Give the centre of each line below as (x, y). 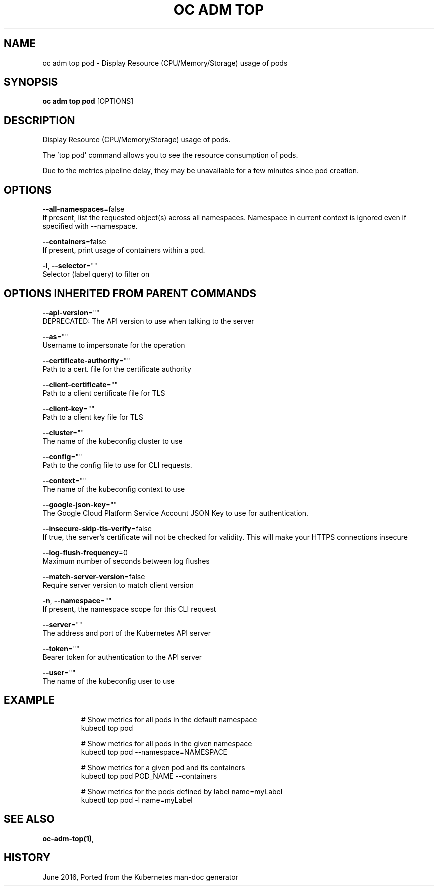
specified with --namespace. (90, 226)
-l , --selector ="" (70, 266)
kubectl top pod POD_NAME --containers (149, 776)
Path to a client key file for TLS (93, 417)
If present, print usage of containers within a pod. (124, 250)
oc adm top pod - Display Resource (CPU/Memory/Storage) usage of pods (165, 63)
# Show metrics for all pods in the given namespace (167, 743)
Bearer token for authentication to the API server (122, 657)
